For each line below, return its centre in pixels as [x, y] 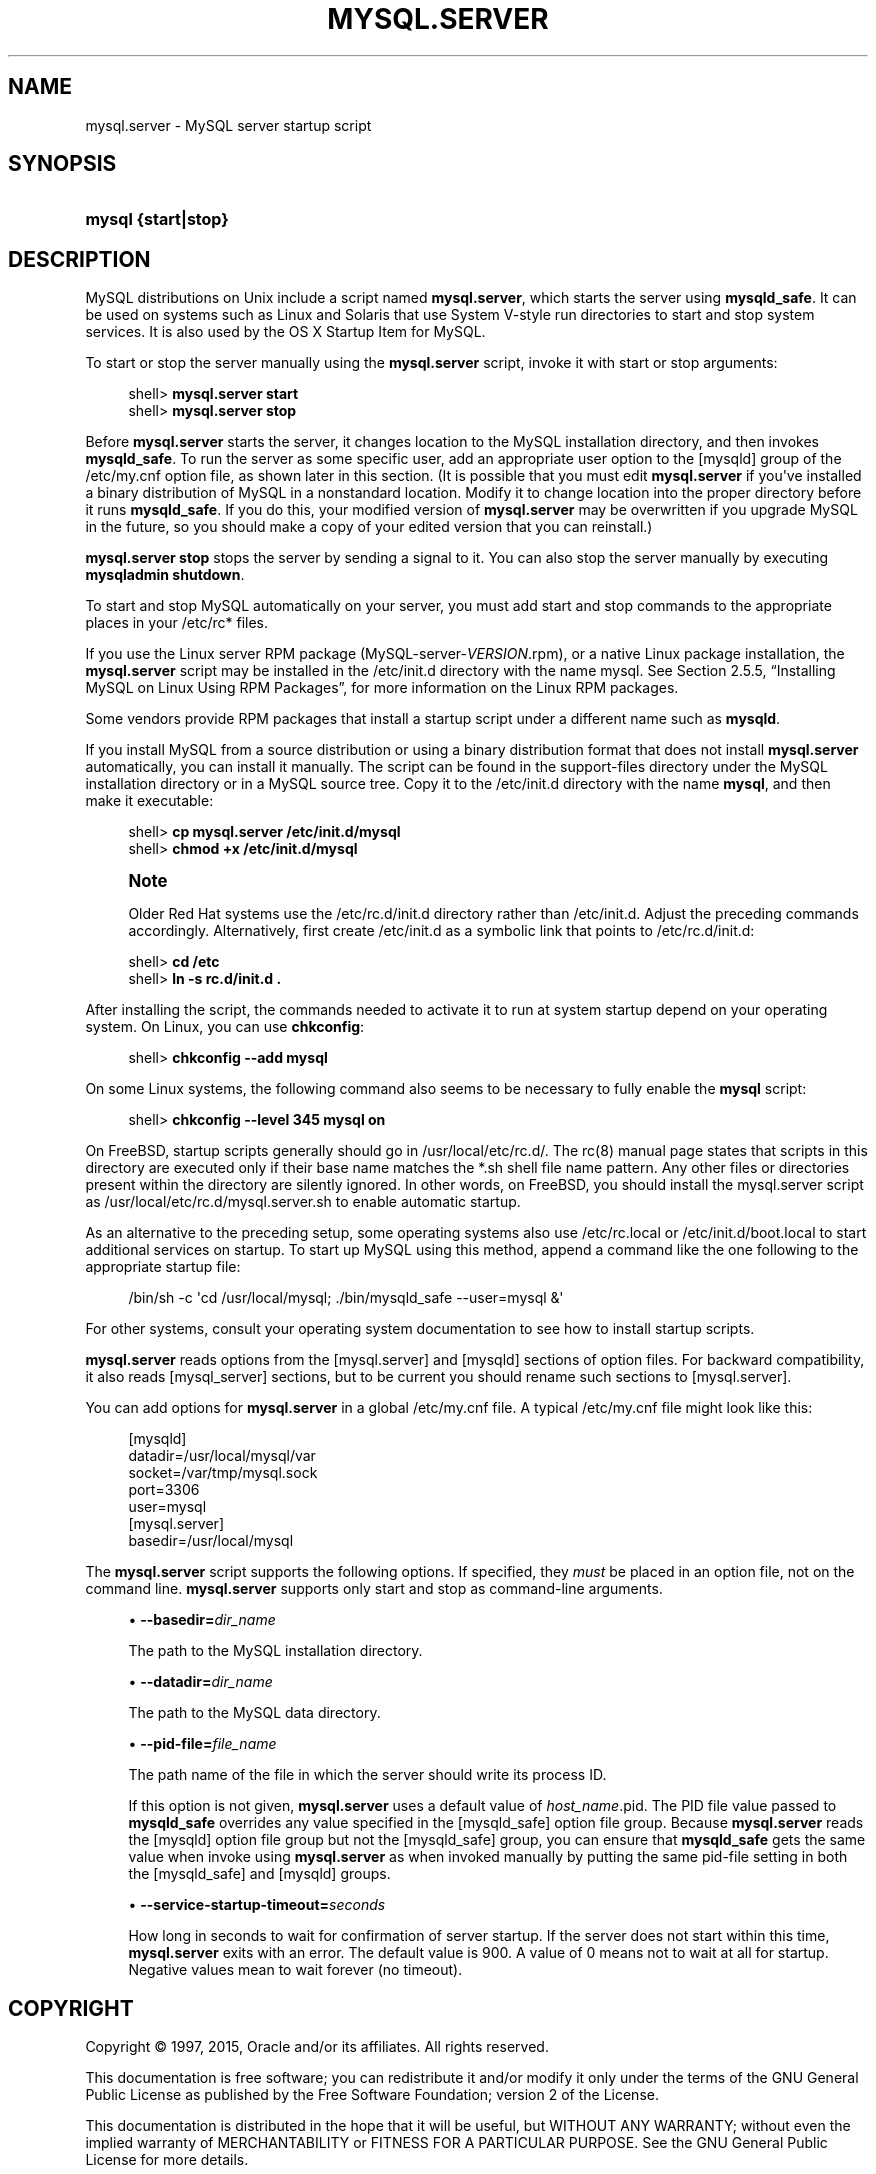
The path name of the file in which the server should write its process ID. [367, 1775]
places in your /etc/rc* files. [177, 623]
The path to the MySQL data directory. [254, 1713]
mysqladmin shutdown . [165, 575]
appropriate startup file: [163, 1267]
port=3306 [164, 1490]
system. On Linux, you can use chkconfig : [225, 1027]
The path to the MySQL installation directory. [275, 1651]
